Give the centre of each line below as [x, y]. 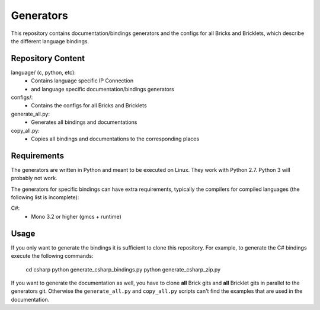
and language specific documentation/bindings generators [103, 89]
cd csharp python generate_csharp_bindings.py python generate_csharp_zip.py [123, 269]
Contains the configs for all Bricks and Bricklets [89, 106]
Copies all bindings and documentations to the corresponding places [115, 139]
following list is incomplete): [45, 197]
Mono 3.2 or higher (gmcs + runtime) [76, 216]
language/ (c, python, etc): [44, 72]
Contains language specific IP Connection [82, 81]
